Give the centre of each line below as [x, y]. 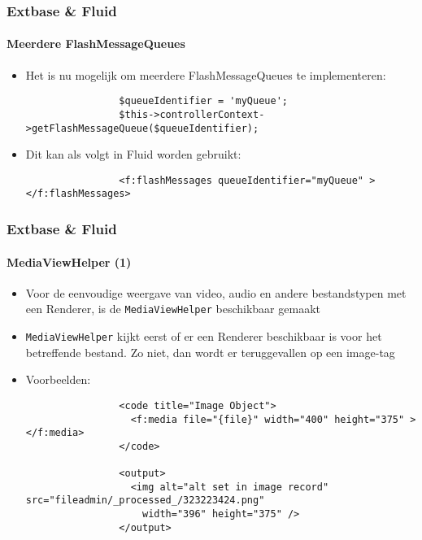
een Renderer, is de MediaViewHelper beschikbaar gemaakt [173, 309]
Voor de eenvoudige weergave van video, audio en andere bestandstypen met [216, 292]
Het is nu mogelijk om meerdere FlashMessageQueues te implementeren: [206, 74]
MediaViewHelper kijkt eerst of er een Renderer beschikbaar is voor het [204, 336]
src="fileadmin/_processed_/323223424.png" [145, 501]
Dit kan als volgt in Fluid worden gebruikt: [133, 154]
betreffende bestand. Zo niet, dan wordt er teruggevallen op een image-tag [210, 352]
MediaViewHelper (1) [69, 261]
